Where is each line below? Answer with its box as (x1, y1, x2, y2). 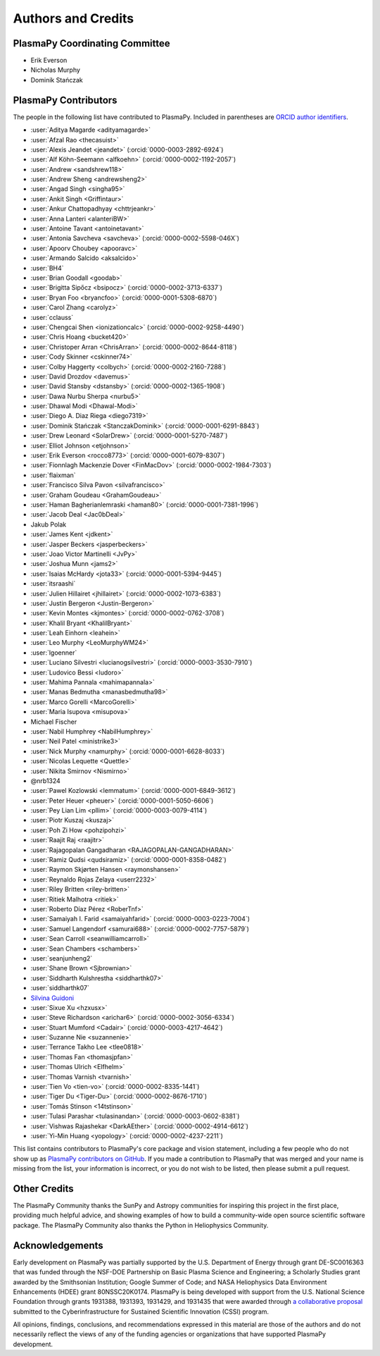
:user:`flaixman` (30, 471, 77, 479)
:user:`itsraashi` (30, 579, 76, 588)
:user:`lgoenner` (30, 648, 77, 657)
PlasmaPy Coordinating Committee (13, 37, 170, 49)
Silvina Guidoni (30, 994, 74, 1002)
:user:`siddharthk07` (30, 984, 89, 992)
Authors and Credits (13, 11, 134, 26)
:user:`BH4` (30, 264, 64, 272)
